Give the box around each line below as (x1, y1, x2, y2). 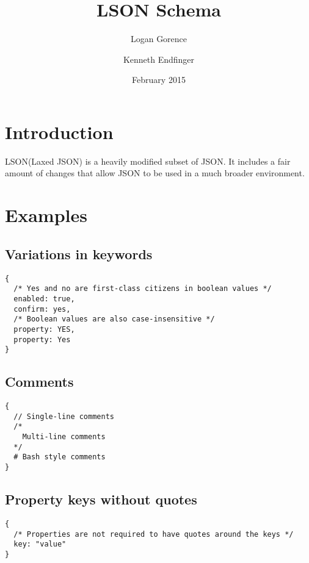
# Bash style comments (13, 453, 106, 462)
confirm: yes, (13, 304, 71, 314)
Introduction (5, 119, 114, 144)
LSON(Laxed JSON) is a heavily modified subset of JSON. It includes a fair (5, 154, 291, 167)
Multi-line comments (22, 432, 106, 442)
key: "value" (13, 540, 67, 549)
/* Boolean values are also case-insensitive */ (13, 315, 215, 324)
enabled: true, (13, 294, 75, 303)
